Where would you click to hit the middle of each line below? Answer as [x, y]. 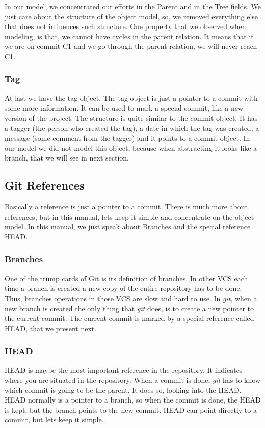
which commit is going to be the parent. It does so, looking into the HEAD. [123, 390]
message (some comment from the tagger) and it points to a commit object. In [127, 138]
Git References [45, 185]
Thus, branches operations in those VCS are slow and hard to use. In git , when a [131, 298]
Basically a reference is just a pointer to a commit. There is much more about [126, 207]
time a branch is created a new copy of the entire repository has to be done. [123, 288]
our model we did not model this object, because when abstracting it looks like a [131, 148]
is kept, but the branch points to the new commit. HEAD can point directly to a [131, 409]
